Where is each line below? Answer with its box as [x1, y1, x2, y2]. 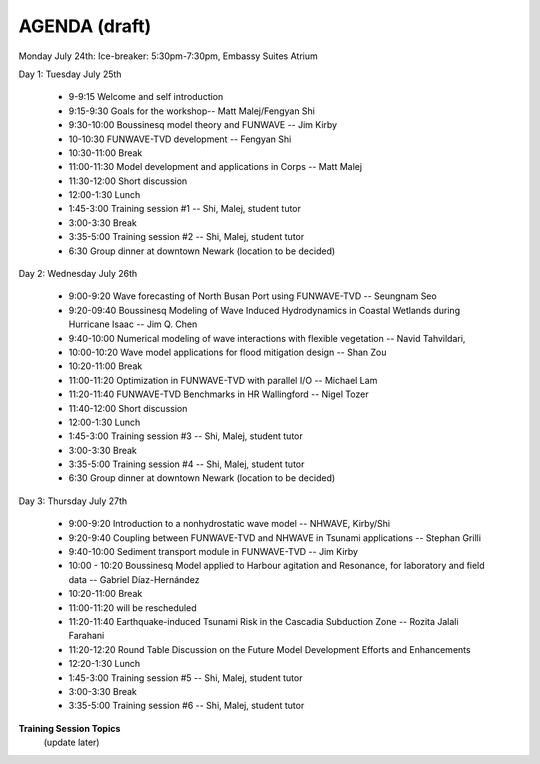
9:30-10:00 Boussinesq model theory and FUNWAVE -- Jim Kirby [68, 119, 338, 131]
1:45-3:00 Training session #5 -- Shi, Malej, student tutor [68, 671, 303, 684]
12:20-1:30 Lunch [68, 658, 140, 670]
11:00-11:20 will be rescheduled [68, 601, 197, 614]
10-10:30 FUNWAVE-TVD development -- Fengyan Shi [68, 133, 292, 145]
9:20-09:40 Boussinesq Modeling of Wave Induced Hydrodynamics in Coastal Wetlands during [68, 304, 460, 316]
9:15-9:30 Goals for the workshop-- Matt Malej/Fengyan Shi [68, 105, 315, 117]
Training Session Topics [18, 722, 121, 734]
